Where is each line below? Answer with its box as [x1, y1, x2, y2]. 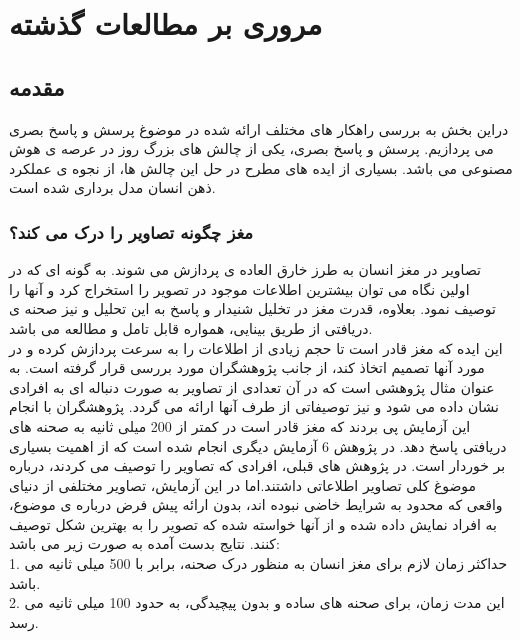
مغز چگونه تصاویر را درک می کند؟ [9, 219, 254, 244]
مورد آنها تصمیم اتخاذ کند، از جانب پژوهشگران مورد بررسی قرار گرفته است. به [9, 357, 485, 378]
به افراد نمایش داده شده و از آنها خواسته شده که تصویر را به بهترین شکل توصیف [9, 513, 497, 534]
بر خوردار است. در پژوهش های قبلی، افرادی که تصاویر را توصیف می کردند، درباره [9, 455, 506, 476]
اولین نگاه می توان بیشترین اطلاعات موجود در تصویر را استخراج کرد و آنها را [9, 278, 470, 299]
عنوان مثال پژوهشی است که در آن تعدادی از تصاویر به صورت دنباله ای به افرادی [9, 376, 495, 397]
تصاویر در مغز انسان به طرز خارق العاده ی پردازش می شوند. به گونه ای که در [9, 259, 481, 280]
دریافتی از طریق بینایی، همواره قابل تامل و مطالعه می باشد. [9, 317, 373, 338]
